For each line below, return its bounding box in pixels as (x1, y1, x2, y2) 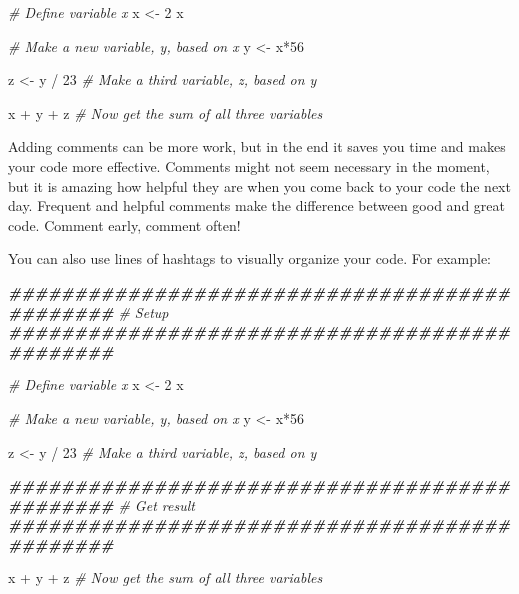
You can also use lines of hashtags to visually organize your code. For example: (8, 248, 491, 269)
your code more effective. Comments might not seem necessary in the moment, (8, 155, 490, 176)
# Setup (118, 301, 169, 322)
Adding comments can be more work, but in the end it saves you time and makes (8, 136, 506, 157)
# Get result (118, 494, 195, 515)
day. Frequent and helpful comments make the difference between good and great (8, 195, 505, 216)
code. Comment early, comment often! (8, 214, 241, 235)
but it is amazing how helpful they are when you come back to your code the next (8, 175, 511, 196)
